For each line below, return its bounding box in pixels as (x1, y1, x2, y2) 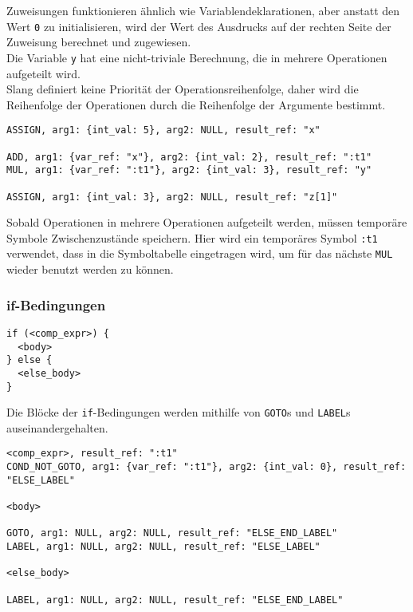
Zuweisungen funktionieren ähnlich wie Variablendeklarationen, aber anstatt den (6, 2, 400, 18)
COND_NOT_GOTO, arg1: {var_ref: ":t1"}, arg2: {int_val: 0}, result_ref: (6, 461, 407, 473)
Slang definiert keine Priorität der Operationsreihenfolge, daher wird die (6, 81, 359, 97)
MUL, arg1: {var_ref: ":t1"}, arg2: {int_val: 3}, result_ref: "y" (6, 164, 372, 176)
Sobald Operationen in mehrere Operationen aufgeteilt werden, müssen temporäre (6, 214, 407, 231)
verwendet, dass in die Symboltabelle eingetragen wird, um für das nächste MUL (6, 245, 393, 262)
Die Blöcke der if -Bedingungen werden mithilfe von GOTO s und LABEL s (6, 404, 351, 421)
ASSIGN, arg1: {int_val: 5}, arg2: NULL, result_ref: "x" (6, 124, 321, 136)
